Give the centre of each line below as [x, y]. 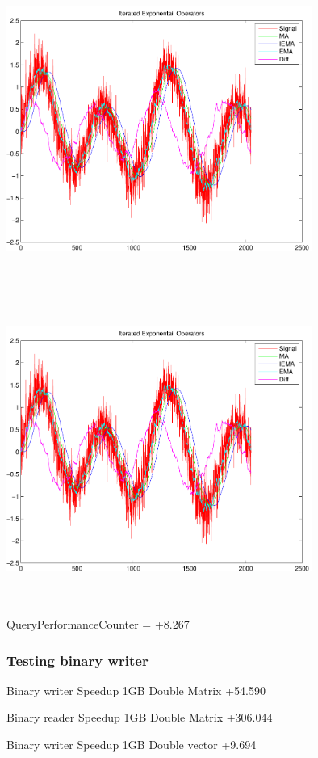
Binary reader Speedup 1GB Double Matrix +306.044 [140, 717]
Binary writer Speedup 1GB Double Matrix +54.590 [136, 690]
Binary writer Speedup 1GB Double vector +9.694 [132, 745]
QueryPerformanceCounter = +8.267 [98, 624]
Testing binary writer [77, 660]
